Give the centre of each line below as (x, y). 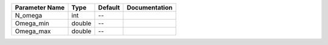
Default (109, 7)
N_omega (29, 15)
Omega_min (32, 23)
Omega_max (33, 31)
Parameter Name (40, 7)
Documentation (150, 7)
